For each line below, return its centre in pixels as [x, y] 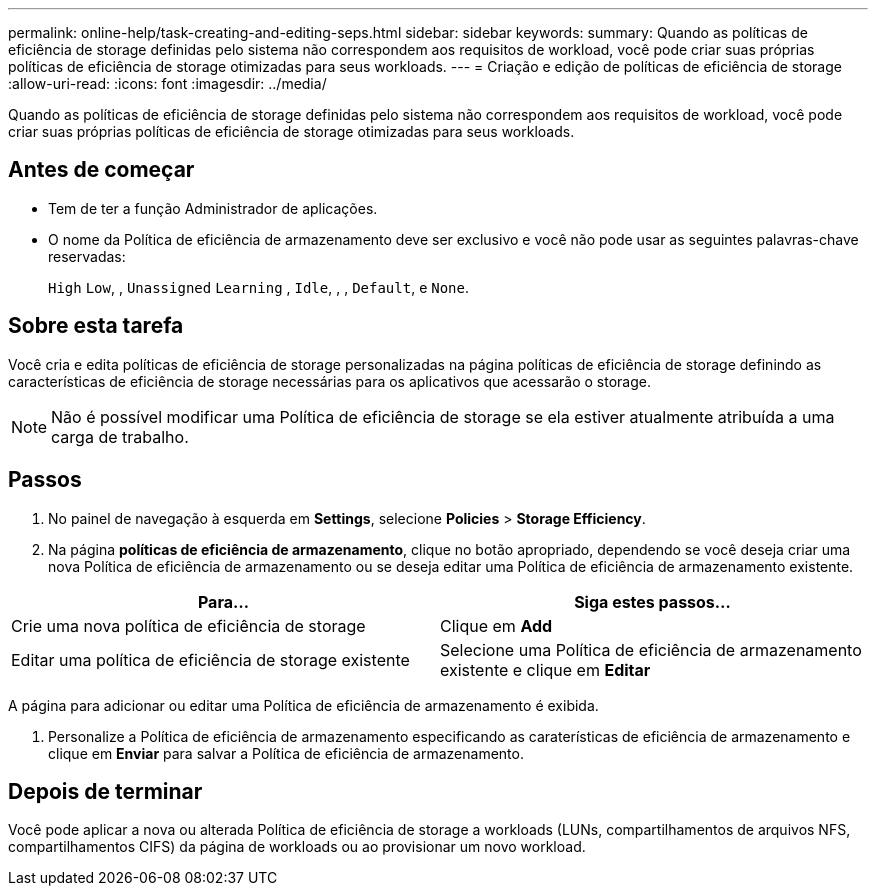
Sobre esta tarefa [96, 326]
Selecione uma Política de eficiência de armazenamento [651, 649]
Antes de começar [101, 170]
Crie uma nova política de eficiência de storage [188, 625]
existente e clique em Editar [545, 669]
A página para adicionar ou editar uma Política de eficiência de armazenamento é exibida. [303, 705]
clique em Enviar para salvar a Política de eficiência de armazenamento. [286, 753]
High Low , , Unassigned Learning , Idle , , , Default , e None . [258, 287]
